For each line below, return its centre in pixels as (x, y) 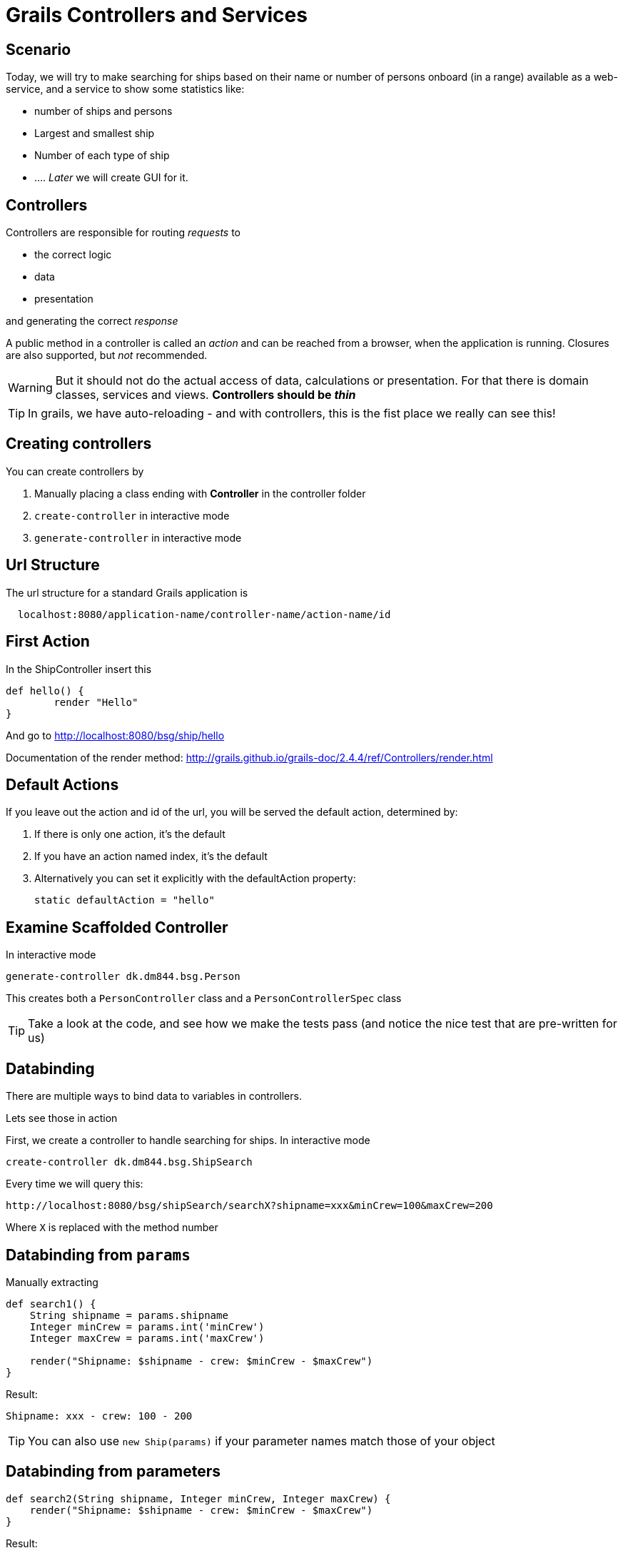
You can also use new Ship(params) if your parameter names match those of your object (262, 1441)
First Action (48, 642)
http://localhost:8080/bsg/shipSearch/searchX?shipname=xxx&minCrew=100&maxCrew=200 (249, 1206)
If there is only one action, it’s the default (130, 834)
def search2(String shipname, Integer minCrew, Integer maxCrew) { (198, 1498)
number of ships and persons (103, 111)
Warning (30, 388)
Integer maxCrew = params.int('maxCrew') (147, 1338)
